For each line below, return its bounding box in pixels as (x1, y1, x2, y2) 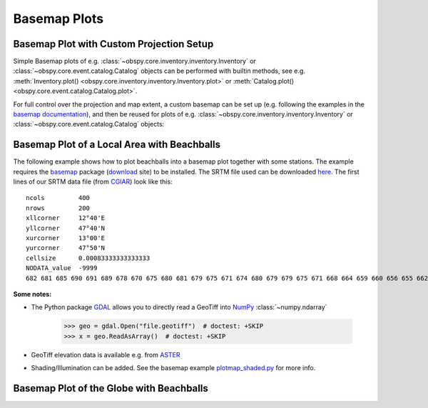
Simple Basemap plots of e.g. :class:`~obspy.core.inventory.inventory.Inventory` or (13, 57, 257, 66)
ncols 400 (26, 194, 91, 202)
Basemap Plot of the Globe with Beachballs (13, 382, 208, 394)
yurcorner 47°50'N (26, 244, 106, 252)
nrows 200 (26, 204, 91, 212)
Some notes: (13, 290, 52, 298)
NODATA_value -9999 (26, 264, 98, 272)
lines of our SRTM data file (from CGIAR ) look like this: (13, 177, 173, 186)
